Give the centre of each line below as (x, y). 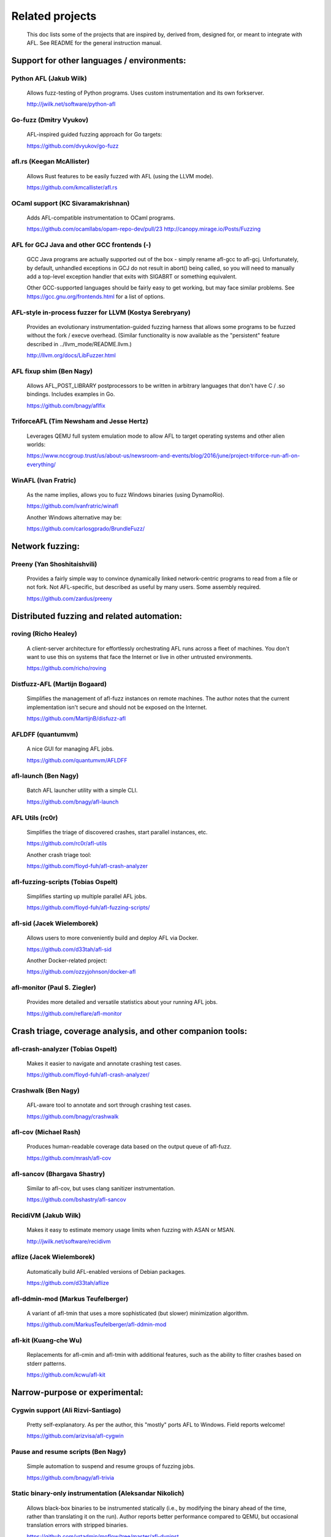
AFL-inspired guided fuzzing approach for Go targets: (94, 135)
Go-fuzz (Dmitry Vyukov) (50, 120)
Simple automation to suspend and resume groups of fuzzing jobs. (111, 1466)
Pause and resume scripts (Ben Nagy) (69, 1452)
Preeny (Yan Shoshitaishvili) (54, 564)
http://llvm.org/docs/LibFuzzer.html (71, 355)
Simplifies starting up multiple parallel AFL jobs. (87, 896)
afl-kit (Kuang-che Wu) (47, 1340)
